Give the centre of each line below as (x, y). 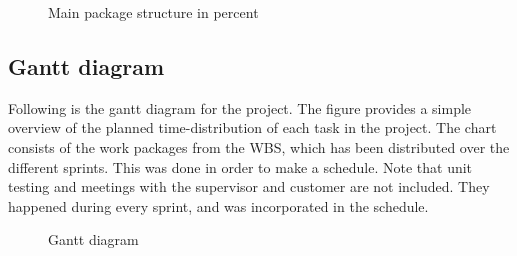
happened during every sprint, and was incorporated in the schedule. (218, 205)
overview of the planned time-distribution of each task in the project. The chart (252, 127)
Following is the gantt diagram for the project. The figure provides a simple (240, 107)
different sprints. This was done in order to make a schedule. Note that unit (240, 166)
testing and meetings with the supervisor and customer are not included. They (249, 186)
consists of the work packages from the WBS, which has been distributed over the (259, 146)
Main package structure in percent (153, 12)
